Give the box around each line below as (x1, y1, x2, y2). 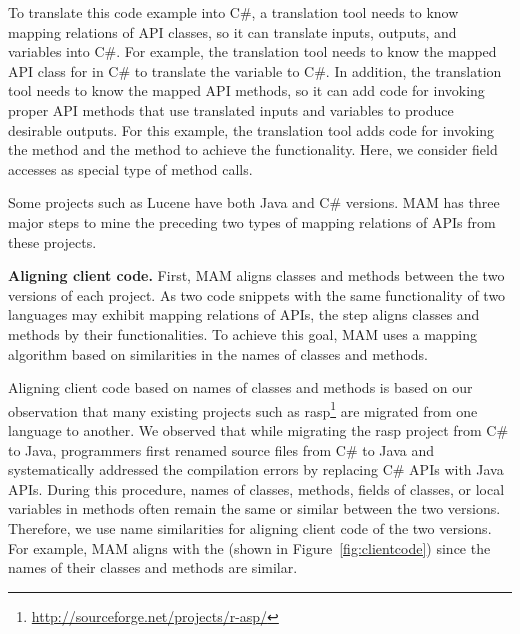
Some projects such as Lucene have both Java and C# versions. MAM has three (8, 192, 500, 213)
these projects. (8, 231, 97, 252)
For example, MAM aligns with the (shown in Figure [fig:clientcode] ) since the (8, 537, 491, 558)
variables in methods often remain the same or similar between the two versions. (8, 498, 501, 519)
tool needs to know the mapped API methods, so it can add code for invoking (8, 80, 485, 101)
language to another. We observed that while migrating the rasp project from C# (8, 419, 509, 440)
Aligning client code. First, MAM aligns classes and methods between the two (8, 265, 505, 286)
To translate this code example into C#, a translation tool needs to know (8, 2, 459, 22)
